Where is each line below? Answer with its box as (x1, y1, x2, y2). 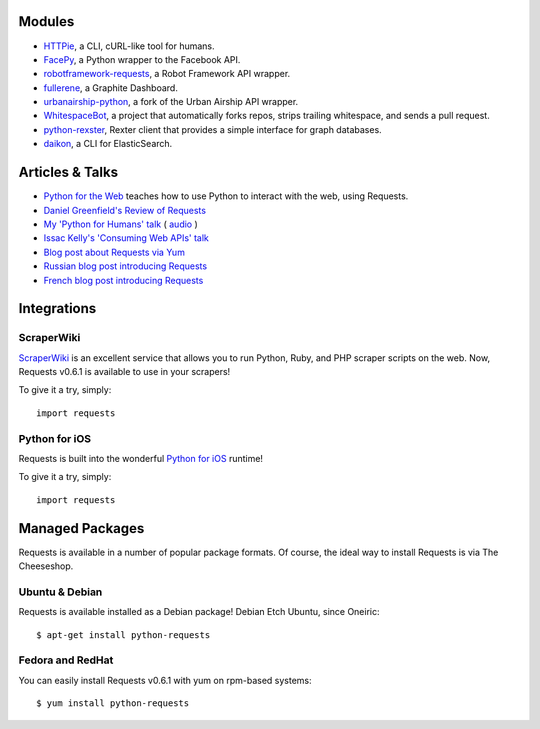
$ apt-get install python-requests (36, 629, 211, 640)
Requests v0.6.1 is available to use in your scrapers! (18, 366, 231, 378)
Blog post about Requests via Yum (43, 246, 185, 258)
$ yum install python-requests (36, 698, 190, 709)
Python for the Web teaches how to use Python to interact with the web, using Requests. (43, 190, 409, 202)
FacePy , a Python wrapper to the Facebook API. (43, 53, 241, 65)
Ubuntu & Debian (18, 585, 103, 599)
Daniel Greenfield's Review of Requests (43, 204, 207, 216)
